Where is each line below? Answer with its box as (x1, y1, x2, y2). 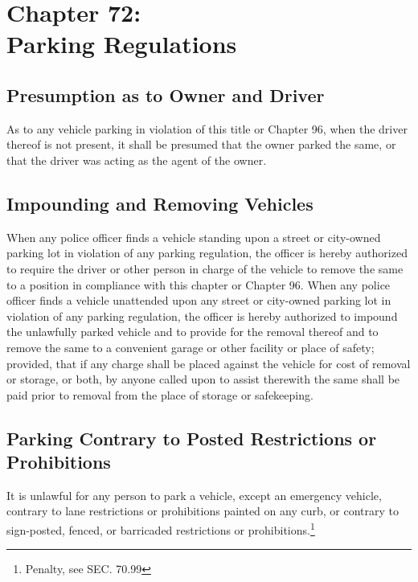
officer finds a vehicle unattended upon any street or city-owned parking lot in (6, 292, 391, 309)
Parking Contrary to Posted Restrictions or (6, 425, 377, 450)
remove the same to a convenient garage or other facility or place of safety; (6, 338, 375, 355)
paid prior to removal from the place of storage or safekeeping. (6, 386, 313, 403)
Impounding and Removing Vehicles (6, 191, 313, 215)
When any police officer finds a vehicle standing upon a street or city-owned (6, 228, 381, 245)
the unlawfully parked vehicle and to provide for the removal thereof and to (6, 323, 379, 340)
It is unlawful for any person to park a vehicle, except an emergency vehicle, (6, 486, 382, 503)
